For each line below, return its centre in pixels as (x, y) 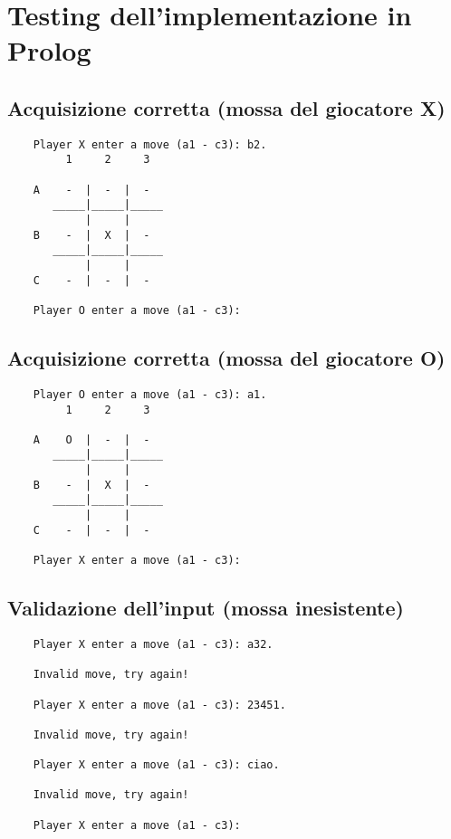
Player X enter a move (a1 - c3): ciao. (156, 765)
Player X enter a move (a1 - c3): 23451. (159, 705)
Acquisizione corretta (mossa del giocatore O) (226, 358)
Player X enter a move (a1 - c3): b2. (150, 144)
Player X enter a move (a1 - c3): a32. (153, 644)
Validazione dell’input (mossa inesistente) (206, 608)
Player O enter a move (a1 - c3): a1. (150, 394)
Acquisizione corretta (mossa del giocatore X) (226, 107)
